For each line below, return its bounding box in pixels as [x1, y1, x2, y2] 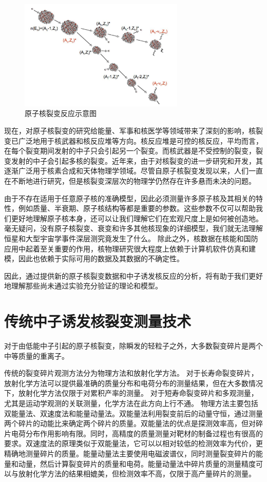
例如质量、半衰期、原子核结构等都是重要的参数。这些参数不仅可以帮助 [18, 203, 256, 214]
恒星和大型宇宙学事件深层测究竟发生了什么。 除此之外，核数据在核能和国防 [4, 233, 258, 243]
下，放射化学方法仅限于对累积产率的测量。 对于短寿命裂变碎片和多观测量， [4, 388, 258, 398]
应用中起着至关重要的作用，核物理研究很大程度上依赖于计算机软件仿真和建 [4, 243, 256, 254]
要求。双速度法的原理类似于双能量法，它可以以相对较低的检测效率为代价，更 [4, 438, 263, 449]
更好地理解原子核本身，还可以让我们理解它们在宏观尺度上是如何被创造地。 [11, 213, 263, 223]
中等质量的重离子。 [4, 350, 69, 361]
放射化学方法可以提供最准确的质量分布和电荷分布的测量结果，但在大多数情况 [4, 377, 263, 388]
